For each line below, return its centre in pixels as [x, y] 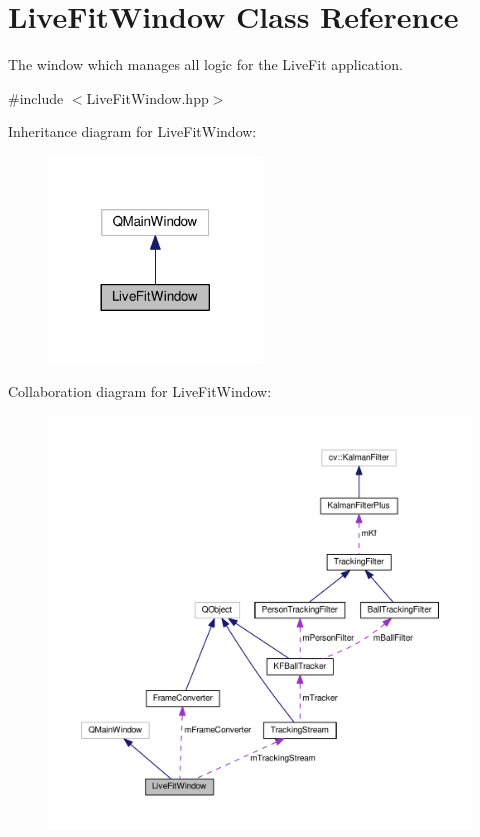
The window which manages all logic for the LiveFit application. [205, 64]
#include [36, 97]
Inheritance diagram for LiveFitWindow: [132, 131]
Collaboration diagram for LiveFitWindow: [140, 391]
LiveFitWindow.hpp [147, 97]
